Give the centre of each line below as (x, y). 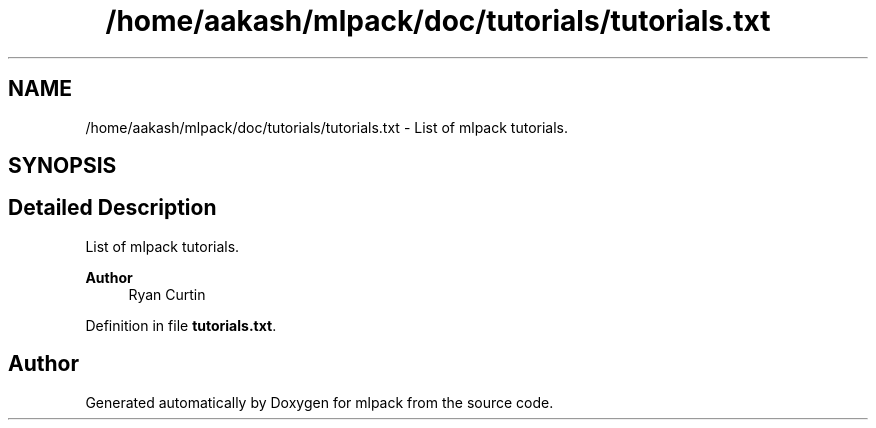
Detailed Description (112, 208)
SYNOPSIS (62, 166)
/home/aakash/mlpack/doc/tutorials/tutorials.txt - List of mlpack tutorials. (327, 127)
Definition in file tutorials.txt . (181, 325)
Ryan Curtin (167, 294)
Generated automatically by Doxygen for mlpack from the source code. (319, 402)
